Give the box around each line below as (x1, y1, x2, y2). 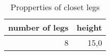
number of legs (8, 21, 69, 33)
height (76, 21, 102, 33)
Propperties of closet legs (10, 1, 100, 13)
